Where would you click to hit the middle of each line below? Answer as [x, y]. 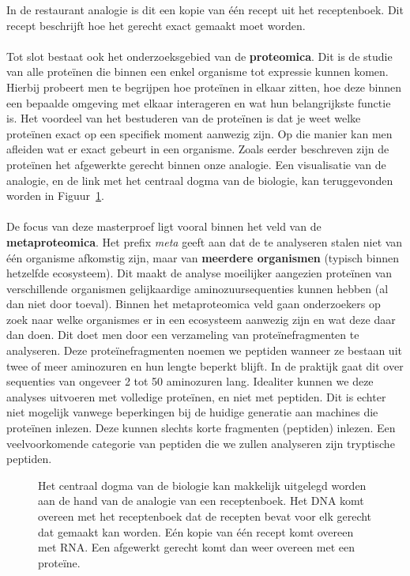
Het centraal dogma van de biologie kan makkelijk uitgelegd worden [202, 485]
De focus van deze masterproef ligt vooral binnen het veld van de [164, 226]
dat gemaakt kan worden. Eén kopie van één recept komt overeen [196, 531]
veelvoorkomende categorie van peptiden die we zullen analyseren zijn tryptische [201, 443]
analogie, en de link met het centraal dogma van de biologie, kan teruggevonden [200, 180]
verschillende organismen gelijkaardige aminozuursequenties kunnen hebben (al [197, 288]
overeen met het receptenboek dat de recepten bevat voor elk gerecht [205, 516]
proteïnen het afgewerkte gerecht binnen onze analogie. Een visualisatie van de [196, 164]
